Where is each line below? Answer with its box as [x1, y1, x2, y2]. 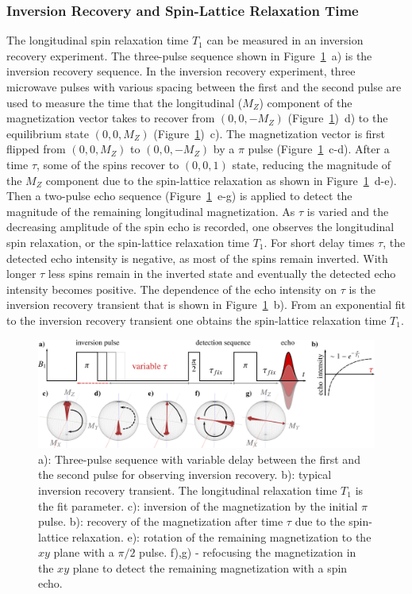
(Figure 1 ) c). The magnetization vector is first [153, 125, 386, 141]
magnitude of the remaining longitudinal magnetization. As [6, 202, 295, 219]
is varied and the [306, 202, 389, 219]
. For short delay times [264, 233, 375, 250]
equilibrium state [6, 125, 89, 141]
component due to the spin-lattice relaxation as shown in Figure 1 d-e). [45, 172, 397, 188]
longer [6, 265, 37, 282]
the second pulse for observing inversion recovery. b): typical [38, 466, 332, 483]
